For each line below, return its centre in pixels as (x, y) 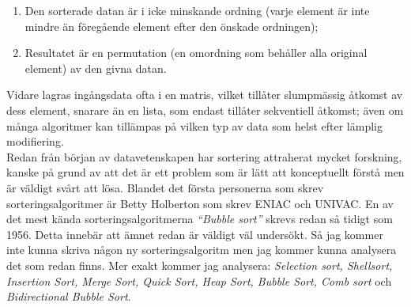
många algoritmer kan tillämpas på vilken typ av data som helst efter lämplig (194, 125)
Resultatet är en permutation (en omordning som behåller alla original (196, 53)
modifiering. (35, 141)
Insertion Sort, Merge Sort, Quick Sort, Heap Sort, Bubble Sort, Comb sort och (199, 280)
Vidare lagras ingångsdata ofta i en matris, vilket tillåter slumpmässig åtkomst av (205, 95)
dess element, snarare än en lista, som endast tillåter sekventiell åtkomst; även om (205, 110)
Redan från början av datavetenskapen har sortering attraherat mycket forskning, (204, 156)
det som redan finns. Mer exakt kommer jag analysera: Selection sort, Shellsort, (200, 265)
